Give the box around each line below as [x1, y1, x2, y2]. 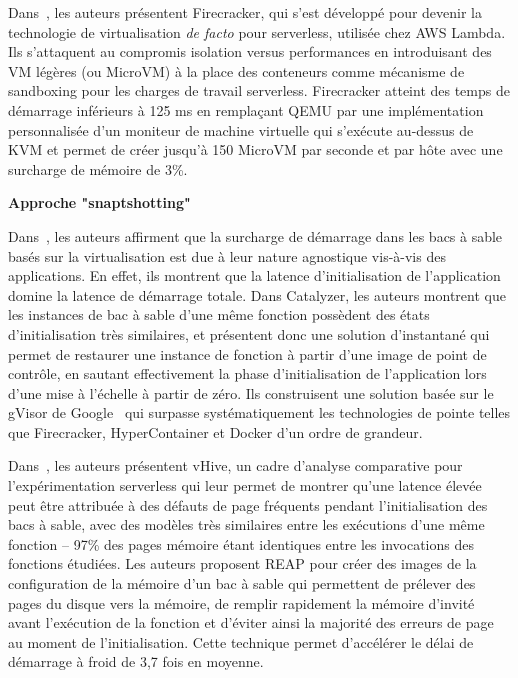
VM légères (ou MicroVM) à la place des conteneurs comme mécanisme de [8, 60, 465, 81]
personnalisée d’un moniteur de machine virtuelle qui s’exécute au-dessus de [8, 119, 474, 140]
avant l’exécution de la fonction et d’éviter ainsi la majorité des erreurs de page [8, 612, 494, 633]
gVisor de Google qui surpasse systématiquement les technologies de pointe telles [8, 402, 511, 423]
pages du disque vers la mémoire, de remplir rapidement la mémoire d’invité [8, 592, 475, 613]
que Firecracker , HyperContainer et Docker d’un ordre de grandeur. [8, 421, 423, 442]
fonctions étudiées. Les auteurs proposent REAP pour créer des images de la [8, 553, 477, 574]
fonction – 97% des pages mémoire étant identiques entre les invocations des [8, 533, 474, 554]
